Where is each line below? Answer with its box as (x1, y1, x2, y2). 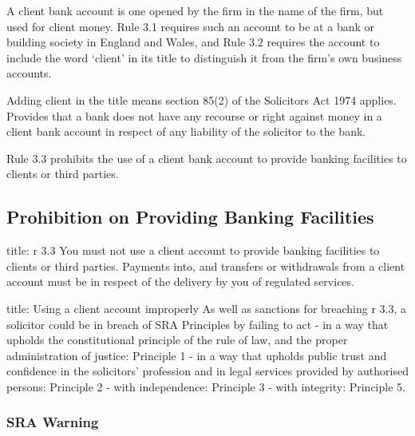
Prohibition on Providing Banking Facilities (6, 204, 374, 229)
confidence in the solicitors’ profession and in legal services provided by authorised (6, 363, 409, 379)
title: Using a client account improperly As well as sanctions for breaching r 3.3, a (6, 299, 407, 316)
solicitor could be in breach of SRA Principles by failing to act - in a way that (6, 315, 389, 332)
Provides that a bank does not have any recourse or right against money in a (6, 107, 382, 124)
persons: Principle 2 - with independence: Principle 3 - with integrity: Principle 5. (6, 378, 405, 394)
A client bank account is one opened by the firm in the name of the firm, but (6, 2, 384, 18)
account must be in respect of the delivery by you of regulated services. (6, 273, 354, 290)
